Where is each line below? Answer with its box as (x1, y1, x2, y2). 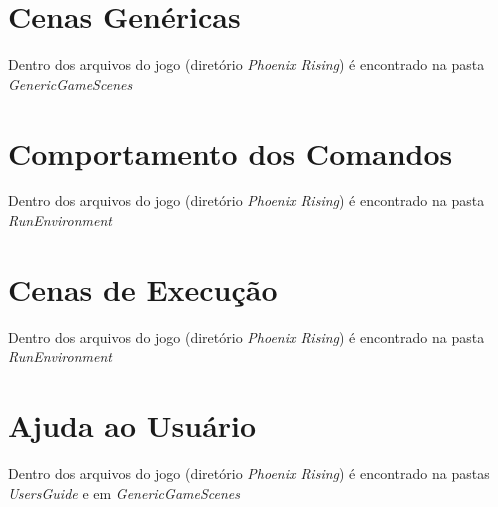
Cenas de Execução (8, 268, 278, 309)
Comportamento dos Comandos (8, 132, 453, 173)
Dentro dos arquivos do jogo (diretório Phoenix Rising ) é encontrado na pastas (8, 463, 490, 484)
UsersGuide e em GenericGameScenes (8, 482, 241, 503)
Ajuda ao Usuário (8, 405, 257, 446)
